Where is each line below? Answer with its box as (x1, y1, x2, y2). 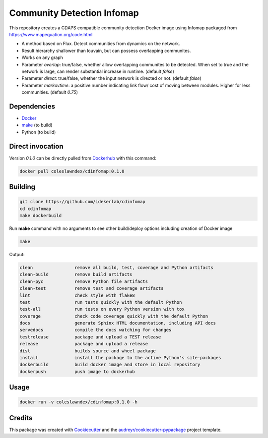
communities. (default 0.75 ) (21, 89, 78, 95)
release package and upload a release (19, 341, 148, 347)
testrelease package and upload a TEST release (19, 334, 161, 339)
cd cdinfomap (19, 206, 52, 212)
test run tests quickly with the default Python (19, 299, 182, 305)
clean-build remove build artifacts (19, 272, 133, 277)
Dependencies (9, 102, 56, 110)
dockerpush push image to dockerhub (19, 369, 135, 374)
